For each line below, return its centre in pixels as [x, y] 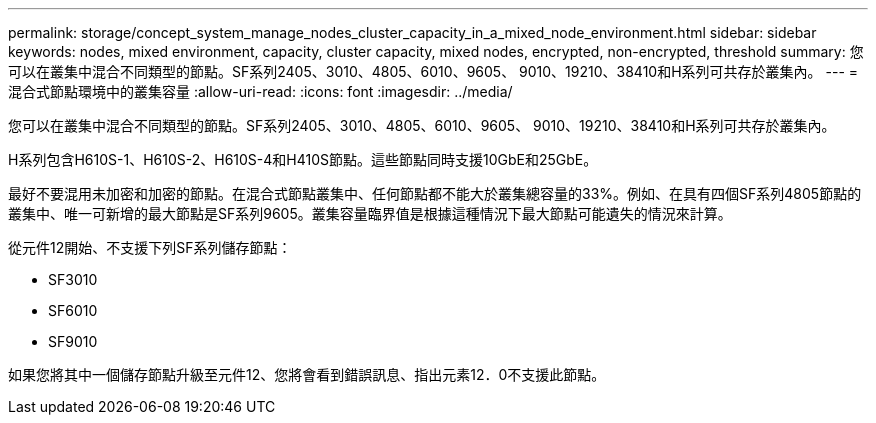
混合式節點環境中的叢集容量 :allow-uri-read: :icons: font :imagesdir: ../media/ [260, 91]
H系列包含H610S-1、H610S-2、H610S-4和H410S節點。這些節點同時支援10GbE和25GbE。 [303, 159]
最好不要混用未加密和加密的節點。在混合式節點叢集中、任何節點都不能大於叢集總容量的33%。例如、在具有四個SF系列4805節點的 [435, 193]
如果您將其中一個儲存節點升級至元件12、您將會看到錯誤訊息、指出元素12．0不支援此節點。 [307, 374]
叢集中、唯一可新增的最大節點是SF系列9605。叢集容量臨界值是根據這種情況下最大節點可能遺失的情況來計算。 [370, 213]
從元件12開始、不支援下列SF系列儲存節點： [150, 247]
